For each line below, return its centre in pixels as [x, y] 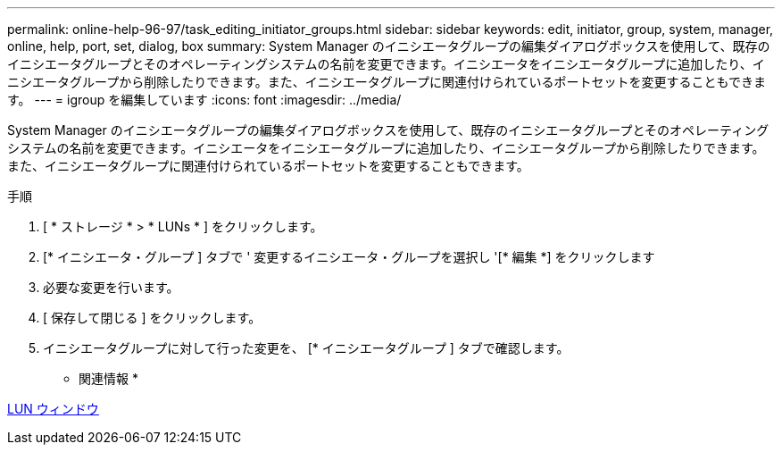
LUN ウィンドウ [53, 409]
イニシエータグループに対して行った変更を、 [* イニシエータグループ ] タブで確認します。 [306, 348]
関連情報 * [108, 378]
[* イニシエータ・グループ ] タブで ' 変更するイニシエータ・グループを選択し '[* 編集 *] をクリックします [349, 257]
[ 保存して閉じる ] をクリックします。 [152, 318]
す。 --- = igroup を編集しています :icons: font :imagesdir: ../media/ [204, 100]
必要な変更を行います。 [111, 287]
